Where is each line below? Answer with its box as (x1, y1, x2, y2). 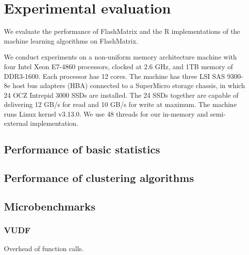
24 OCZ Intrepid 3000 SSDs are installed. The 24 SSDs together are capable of (4, 90, 239, 100)
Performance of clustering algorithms (4, 170, 194, 185)
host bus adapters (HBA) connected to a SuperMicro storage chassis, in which (12, 80, 245, 90)
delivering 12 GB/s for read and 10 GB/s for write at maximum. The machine (4, 99, 237, 109)
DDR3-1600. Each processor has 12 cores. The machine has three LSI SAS (4, 71, 225, 81)
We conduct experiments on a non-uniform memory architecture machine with (4, 52, 237, 62)
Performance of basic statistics (4, 142, 160, 157)
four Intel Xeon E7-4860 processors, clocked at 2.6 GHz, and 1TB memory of (4, 61, 233, 71)
